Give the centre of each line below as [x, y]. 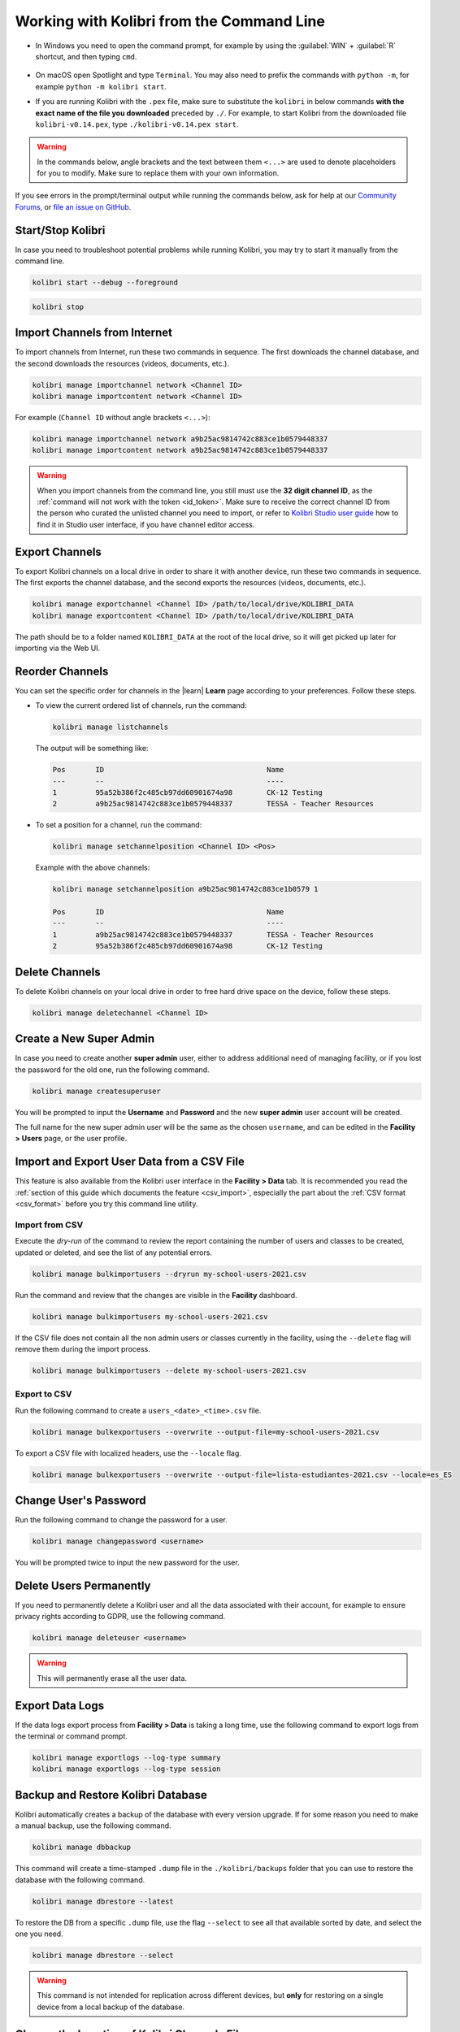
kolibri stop [58, 306]
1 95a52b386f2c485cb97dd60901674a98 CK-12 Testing [187, 792]
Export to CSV [43, 1394]
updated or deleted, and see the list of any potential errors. [114, 1253]
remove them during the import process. [82, 1348]
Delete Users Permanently [83, 1585]
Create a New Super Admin [85, 1039]
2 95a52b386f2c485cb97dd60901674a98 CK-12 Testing [187, 946]
